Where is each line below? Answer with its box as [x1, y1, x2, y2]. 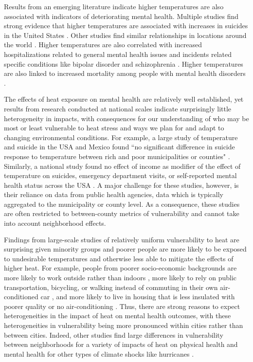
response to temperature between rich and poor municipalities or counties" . [4, 151, 230, 161]
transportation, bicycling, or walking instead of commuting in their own [4, 282, 218, 292]
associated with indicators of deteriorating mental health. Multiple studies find [4, 11, 238, 21]
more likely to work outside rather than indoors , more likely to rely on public [4, 272, 237, 283]
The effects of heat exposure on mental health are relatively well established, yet [4, 94, 244, 104]
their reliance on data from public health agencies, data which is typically [4, 189, 224, 199]
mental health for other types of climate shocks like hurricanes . [4, 348, 194, 359]
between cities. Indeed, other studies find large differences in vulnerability [4, 329, 223, 340]
